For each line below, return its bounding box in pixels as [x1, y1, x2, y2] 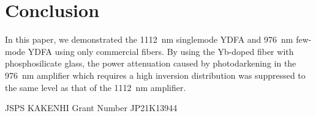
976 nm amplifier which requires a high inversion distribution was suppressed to [5, 68, 306, 81]
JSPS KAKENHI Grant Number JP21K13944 [5, 101, 178, 114]
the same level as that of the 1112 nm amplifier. [5, 81, 186, 93]
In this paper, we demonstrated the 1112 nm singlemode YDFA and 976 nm [5, 33, 293, 46]
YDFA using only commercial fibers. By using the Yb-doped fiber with [28, 45, 294, 57]
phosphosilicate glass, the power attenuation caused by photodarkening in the [5, 57, 296, 70]
